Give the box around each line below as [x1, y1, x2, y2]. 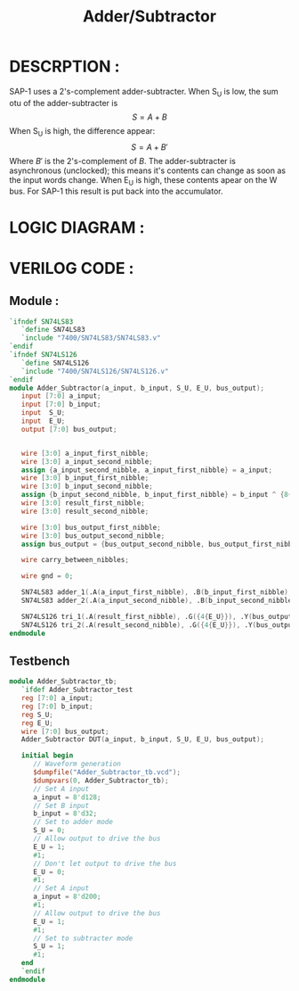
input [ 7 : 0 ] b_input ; [20, 400, 101, 409]
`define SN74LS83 [20, 326, 86, 334]
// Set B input [32, 801, 90, 810]
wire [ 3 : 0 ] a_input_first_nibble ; [20, 449, 149, 458]
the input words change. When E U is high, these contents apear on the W [9, 174, 278, 187]
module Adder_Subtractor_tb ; [9, 677, 117, 686]
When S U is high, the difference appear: [9, 125, 156, 138]
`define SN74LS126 [20, 359, 90, 367]
